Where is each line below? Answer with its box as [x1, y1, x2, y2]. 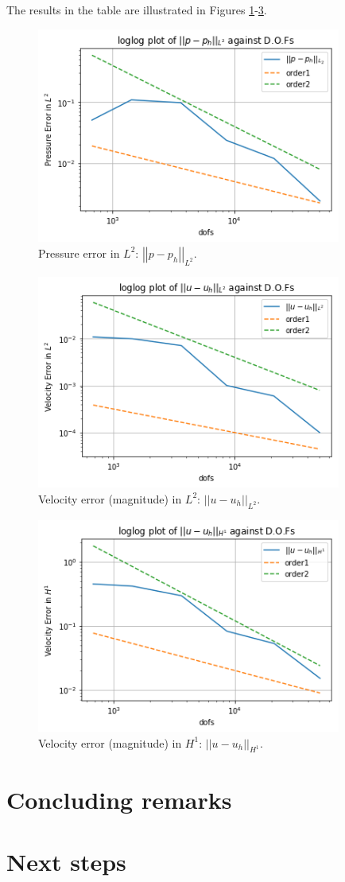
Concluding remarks [6, 783, 232, 815]
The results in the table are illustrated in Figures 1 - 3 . [6, 2, 267, 17]
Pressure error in [38, 244, 120, 261]
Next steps [6, 845, 126, 877]
